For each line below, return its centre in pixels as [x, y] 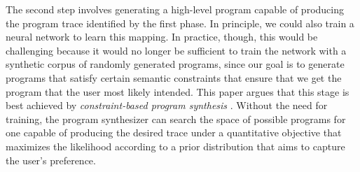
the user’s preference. [51, 160]
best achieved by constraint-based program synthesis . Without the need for [167, 105]
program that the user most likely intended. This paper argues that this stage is [178, 91]
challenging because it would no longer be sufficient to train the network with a [176, 50]
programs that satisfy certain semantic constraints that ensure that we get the [174, 77]
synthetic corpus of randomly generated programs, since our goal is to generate [175, 64]
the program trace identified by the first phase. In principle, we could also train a [180, 23]
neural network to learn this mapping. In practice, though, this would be [162, 37]
